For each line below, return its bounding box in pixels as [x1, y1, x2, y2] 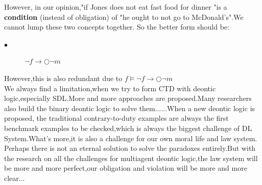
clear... [4, 172, 25, 183]
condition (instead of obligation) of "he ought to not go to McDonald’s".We [4, 11, 244, 22]
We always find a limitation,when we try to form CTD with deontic [4, 83, 216, 93]
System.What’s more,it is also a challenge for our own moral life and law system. [4, 133, 257, 143]
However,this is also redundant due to [4, 72, 123, 83]
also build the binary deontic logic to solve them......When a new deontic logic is [4, 102, 255, 113]
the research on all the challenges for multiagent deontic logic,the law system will [4, 152, 258, 163]
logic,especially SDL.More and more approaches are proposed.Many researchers [4, 93, 252, 103]
